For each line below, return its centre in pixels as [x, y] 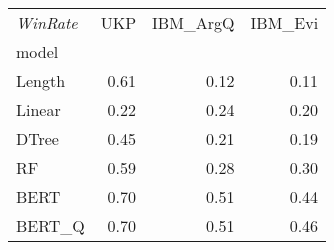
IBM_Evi [284, 22]
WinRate [47, 22]
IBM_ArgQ [193, 22]
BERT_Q [50, 225]
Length [41, 80]
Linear [38, 109]
